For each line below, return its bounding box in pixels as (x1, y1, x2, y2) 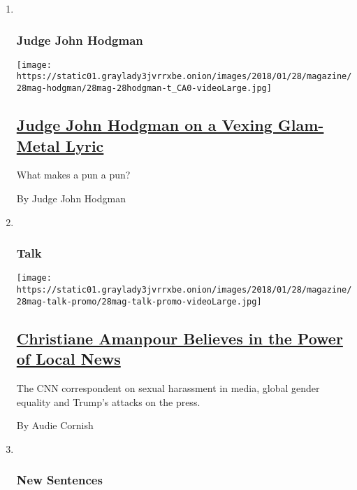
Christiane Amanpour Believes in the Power (16, 327, 343, 349)
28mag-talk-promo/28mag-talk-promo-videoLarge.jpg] (16, 296, 262, 307)
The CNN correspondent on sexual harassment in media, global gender (16, 380, 320, 395)
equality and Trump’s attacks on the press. (16, 394, 201, 409)
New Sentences (16, 471, 103, 489)
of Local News (16, 348, 121, 370)
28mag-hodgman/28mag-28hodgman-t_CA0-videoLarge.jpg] (16, 83, 272, 94)
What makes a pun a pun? (16, 167, 131, 182)
